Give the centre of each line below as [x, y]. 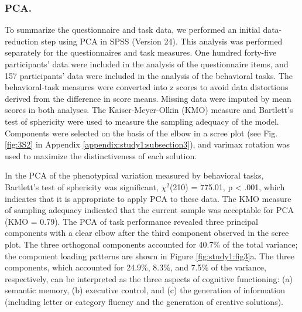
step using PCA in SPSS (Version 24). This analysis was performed [162, 41]
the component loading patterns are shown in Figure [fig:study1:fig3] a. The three [150, 256]
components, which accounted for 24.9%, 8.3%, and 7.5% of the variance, [135, 267]
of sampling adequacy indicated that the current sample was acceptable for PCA [150, 210]
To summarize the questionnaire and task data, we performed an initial [133, 30]
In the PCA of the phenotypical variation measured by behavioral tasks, [134, 175]
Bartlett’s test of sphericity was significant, [82, 186]
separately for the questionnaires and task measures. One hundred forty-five [141, 52]
